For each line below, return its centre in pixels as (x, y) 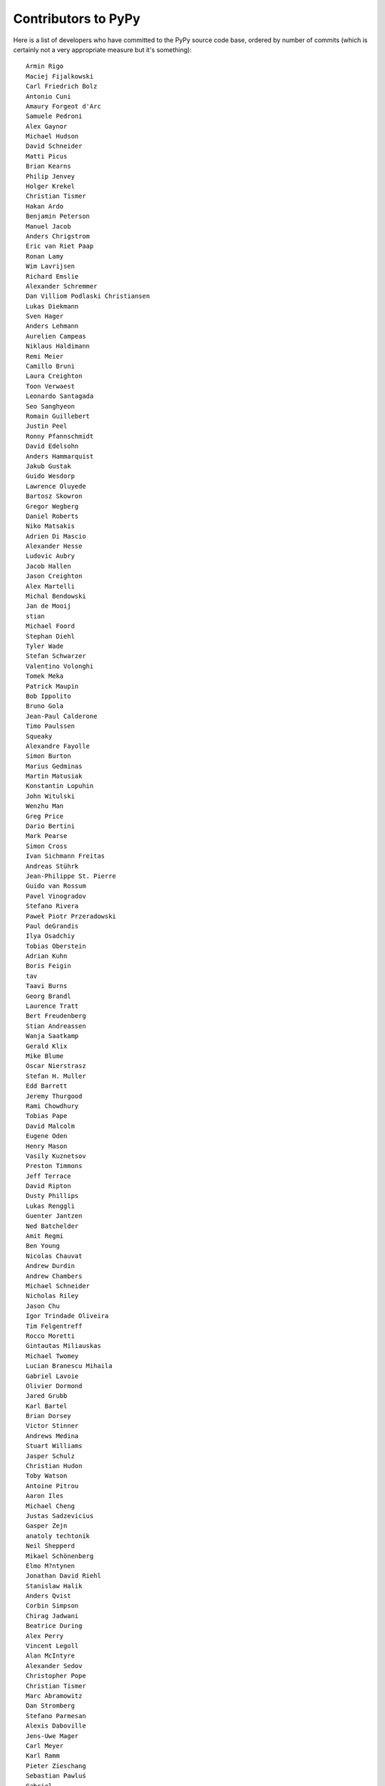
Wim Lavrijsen (50, 266)
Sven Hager (45, 316)
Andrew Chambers (54, 1276)
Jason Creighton (54, 576)
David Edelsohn (52, 446)
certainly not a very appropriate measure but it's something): (102, 49)
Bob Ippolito (48, 696)
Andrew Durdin (50, 1266)
